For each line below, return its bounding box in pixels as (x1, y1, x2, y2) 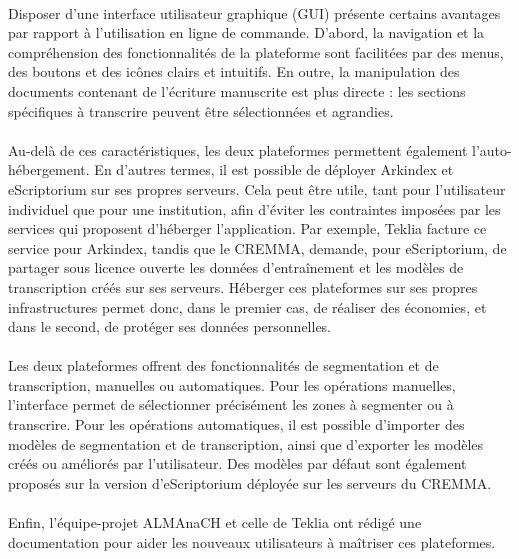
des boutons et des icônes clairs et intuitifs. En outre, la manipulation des (8, 61, 460, 82)
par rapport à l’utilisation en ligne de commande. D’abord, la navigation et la (8, 22, 485, 43)
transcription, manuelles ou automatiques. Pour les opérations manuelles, (8, 374, 456, 395)
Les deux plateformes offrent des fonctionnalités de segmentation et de (8, 355, 439, 376)
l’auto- (472, 139, 512, 160)
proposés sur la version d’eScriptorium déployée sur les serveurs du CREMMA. (8, 472, 492, 493)
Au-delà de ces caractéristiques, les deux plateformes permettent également (8, 139, 468, 160)
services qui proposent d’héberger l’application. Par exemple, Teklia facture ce (8, 218, 487, 239)
